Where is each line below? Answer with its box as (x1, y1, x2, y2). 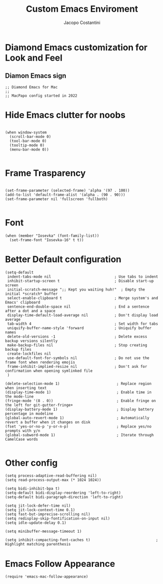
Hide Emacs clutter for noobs (5, 109, 126, 120)
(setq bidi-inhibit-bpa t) (5, 486, 60, 491)
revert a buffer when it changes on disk (5, 420, 91, 425)
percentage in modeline (5, 411, 54, 416)
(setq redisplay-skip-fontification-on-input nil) (5, 516, 110, 521)
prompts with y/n (5, 428, 41, 433)
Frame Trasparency (5, 167, 86, 179)
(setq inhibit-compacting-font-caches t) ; (5, 538, 159, 542)
